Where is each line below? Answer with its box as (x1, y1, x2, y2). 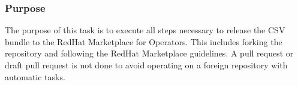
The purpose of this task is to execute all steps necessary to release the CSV (5, 24, 285, 36)
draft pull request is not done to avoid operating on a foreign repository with (5, 59, 288, 71)
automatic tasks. (5, 70, 65, 83)
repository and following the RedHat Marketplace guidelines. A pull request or (5, 47, 294, 59)
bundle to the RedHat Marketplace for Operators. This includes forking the (5, 35, 282, 48)
